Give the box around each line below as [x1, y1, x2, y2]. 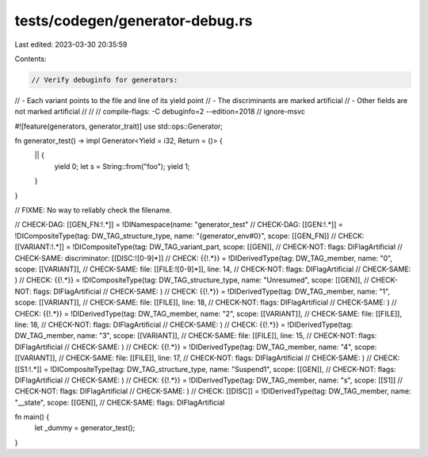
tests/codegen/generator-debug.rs [14, 12, 253, 29]
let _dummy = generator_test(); [34, 423, 136, 432]
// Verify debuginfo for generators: [31, 75, 178, 84]
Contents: [14, 54, 47, 63]
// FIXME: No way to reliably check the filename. [14, 205, 172, 215]
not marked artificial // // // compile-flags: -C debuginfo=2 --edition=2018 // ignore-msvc [14, 107, 305, 117]
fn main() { [14, 413, 50, 422]
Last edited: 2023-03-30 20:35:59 [14, 40, 128, 49]
